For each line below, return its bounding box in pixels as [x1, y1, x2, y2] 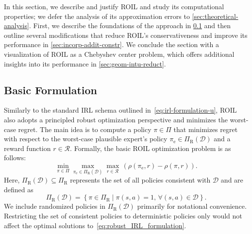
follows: [4, 152, 26, 163]
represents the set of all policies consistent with [70, 175, 211, 185]
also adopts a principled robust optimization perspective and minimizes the [4, 114, 228, 124]
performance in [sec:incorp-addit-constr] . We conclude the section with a [4, 39, 219, 50]
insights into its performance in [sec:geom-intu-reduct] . [4, 58, 166, 68]
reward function [4, 143, 51, 153]
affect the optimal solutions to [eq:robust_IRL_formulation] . [4, 220, 186, 230]
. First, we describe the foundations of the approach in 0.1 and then [29, 20, 231, 31]
